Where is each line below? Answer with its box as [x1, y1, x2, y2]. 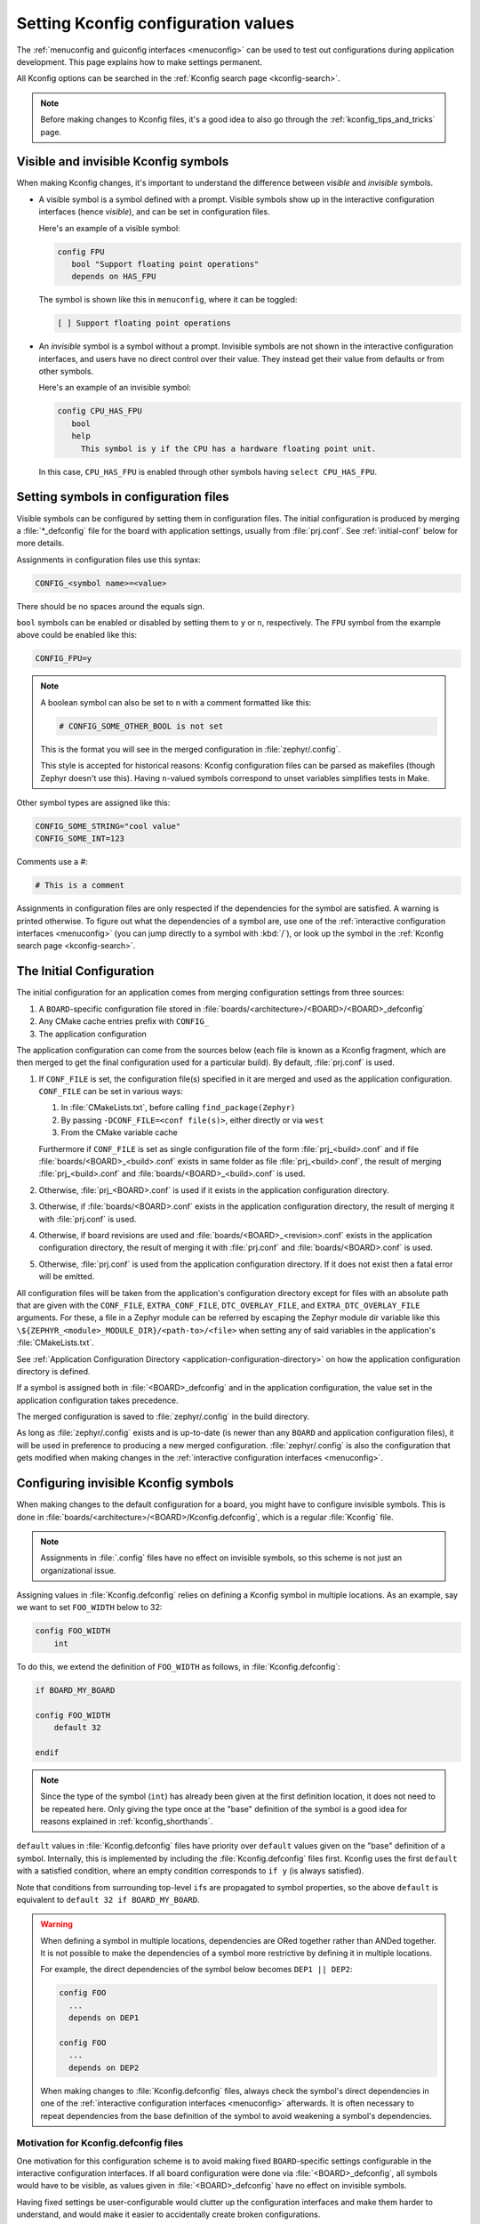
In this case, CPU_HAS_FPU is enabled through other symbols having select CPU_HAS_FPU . [38, 466, 378, 477]
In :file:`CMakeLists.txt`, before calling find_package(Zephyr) [60, 1102, 296, 1113]
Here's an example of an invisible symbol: [38, 383, 191, 393]
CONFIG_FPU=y [35, 654, 92, 664]
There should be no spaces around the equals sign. [16, 600, 205, 611]
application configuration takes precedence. [16, 1395, 179, 1406]
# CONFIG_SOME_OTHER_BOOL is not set [59, 721, 224, 731]
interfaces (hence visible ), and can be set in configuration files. [38, 206, 270, 217]
